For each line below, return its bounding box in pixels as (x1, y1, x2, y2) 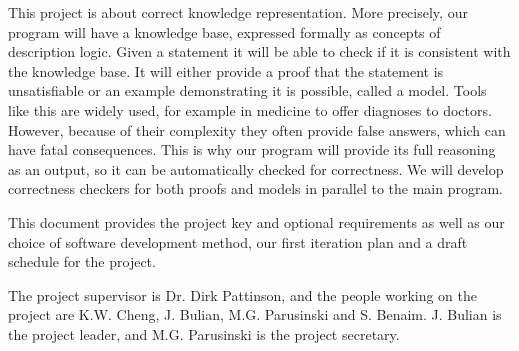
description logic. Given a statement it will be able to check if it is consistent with (8, 41, 511, 62)
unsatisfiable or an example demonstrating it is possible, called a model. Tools (8, 80, 487, 101)
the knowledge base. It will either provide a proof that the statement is (8, 60, 444, 81)
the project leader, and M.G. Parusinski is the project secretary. (8, 323, 400, 344)
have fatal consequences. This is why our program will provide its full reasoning (8, 139, 496, 160)
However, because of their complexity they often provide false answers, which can (8, 119, 506, 140)
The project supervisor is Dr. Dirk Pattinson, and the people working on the (8, 284, 477, 305)
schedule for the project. (8, 251, 156, 272)
